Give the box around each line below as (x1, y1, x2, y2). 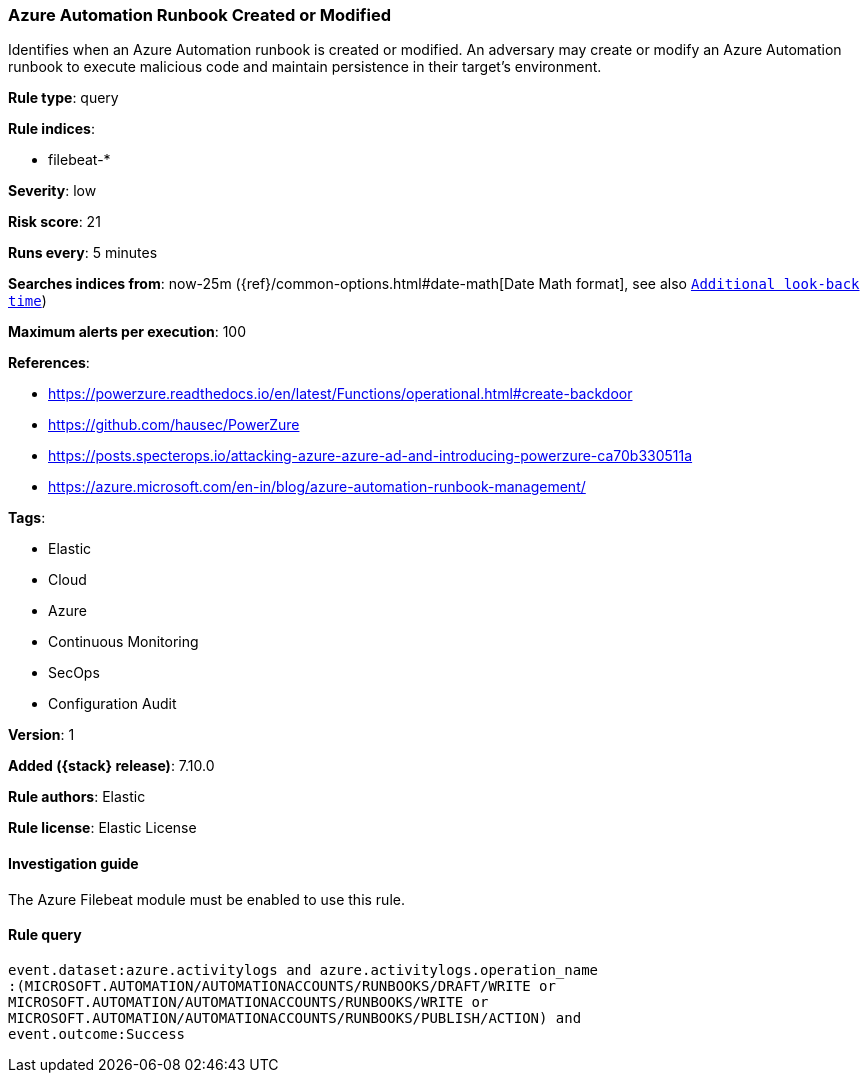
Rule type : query (8, 89, 119, 107)
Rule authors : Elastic (8, 788, 146, 806)
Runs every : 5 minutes (8, 244, 158, 262)
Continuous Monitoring (48, 633, 199, 651)
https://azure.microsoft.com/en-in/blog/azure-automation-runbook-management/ (48, 478, 586, 496)
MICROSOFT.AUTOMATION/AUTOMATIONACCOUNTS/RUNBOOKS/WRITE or (8, 993, 489, 1010)
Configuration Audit (48, 695, 177, 713)
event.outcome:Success (8, 1025, 186, 1042)
